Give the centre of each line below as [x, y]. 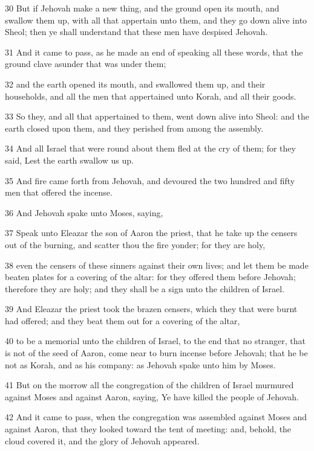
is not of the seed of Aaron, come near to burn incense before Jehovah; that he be [156, 353]
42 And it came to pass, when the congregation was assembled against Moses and [156, 417]
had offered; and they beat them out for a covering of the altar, [123, 320]
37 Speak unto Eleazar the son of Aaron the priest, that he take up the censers [151, 233]
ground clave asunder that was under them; [86, 64]
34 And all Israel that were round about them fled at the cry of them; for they [150, 148]
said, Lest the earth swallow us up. [69, 160]
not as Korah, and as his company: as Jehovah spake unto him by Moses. [140, 364]
